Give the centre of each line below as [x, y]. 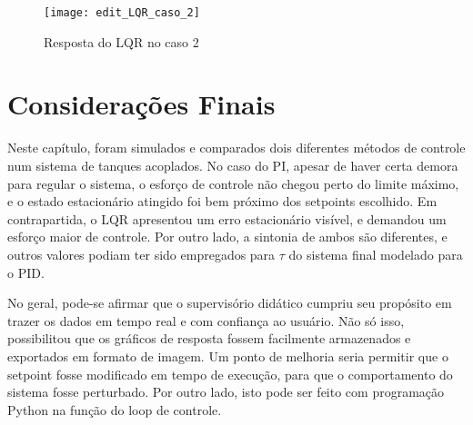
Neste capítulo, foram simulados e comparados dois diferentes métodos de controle [236, 148]
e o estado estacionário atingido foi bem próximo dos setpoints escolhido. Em [222, 201]
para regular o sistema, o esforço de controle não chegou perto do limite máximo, [233, 183]
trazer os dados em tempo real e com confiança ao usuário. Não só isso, [206, 320]
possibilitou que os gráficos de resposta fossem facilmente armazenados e [209, 338]
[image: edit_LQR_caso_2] [122, 13]
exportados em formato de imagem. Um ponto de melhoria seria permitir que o [228, 356]
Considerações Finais [141, 104]
